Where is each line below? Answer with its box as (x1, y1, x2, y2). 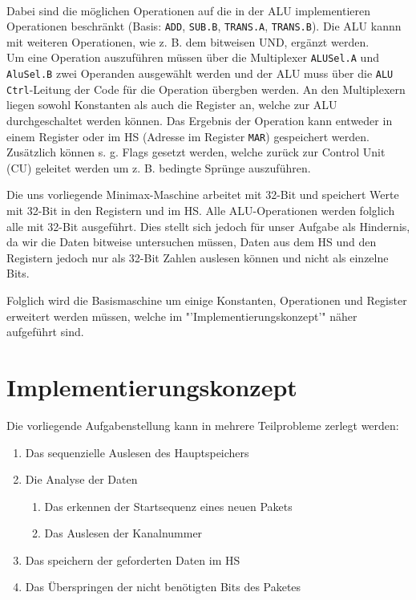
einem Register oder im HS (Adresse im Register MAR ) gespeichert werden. (6, 128, 370, 144)
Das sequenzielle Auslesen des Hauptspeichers (25, 444, 249, 460)
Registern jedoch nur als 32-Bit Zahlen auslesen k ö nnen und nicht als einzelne (6, 249, 389, 266)
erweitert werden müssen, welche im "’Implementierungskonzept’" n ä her (6, 307, 357, 324)
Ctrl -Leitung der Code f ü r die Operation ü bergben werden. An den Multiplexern (6, 80, 406, 97)
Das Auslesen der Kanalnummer (44, 525, 203, 541)
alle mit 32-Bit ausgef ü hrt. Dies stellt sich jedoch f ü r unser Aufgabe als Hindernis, (6, 217, 410, 234)
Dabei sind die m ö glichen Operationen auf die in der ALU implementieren (6, 2, 371, 18)
